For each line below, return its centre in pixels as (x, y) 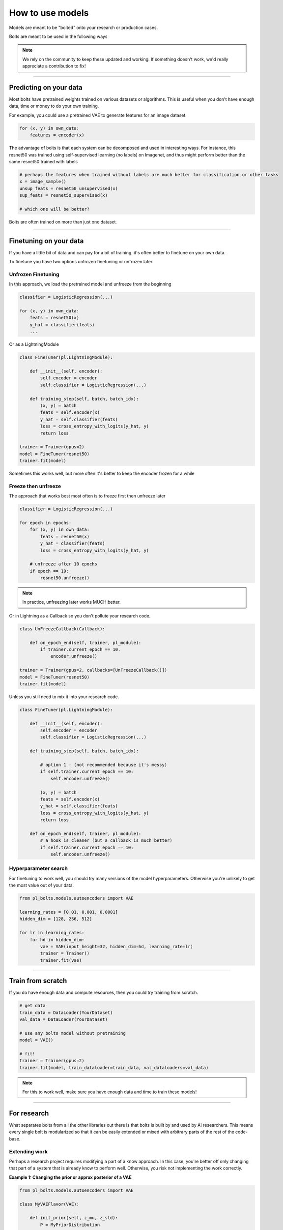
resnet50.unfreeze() (65, 578)
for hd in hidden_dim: (57, 939)
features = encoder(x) (57, 135)
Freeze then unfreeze (35, 486)
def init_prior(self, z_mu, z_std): (74, 1218)
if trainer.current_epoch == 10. (80, 649)
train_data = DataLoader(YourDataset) (66, 1013)
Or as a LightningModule (34, 344)
